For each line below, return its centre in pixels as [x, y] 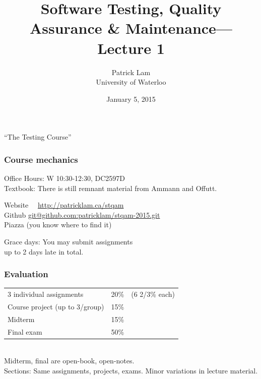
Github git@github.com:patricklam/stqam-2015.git [82, 214]
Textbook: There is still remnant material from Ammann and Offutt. [111, 188]
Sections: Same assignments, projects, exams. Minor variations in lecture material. [131, 371]
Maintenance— [179, 28]
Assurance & [75, 28]
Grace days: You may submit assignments [69, 242]
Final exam [25, 331]
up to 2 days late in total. [44, 251]
